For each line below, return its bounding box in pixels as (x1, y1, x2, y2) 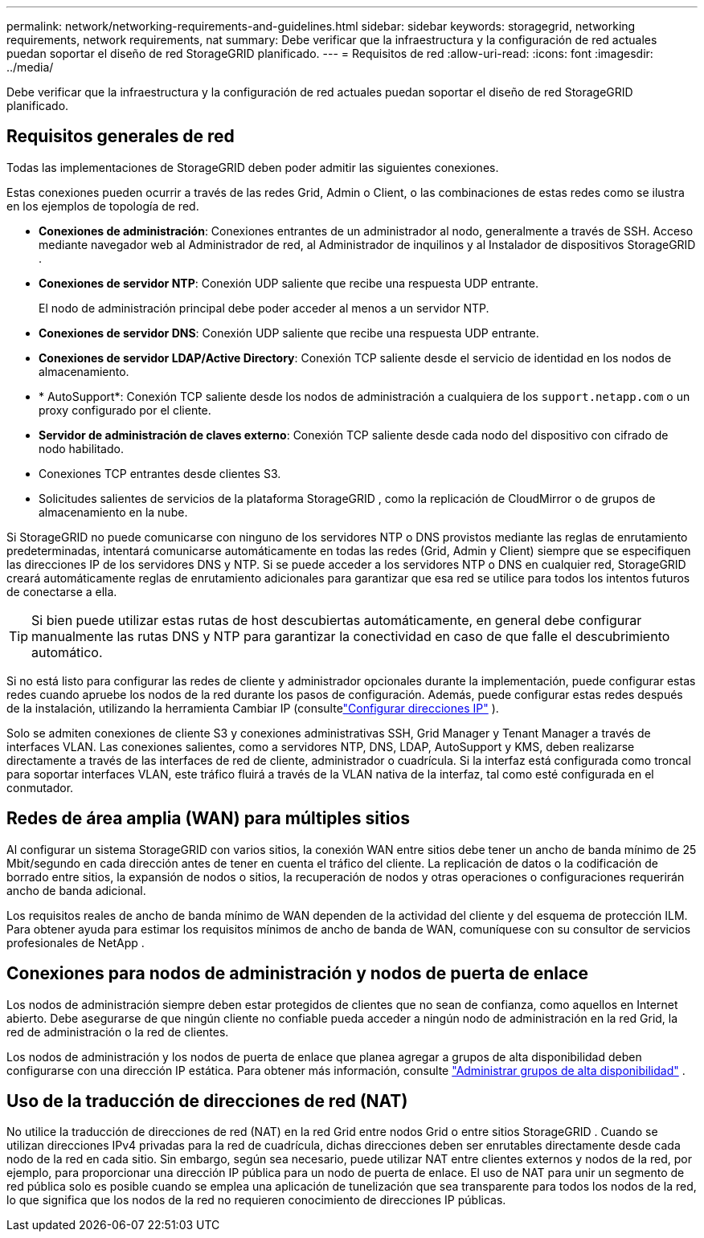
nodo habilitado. (39, 441, 124, 456)
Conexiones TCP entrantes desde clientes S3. (39, 466, 281, 480)
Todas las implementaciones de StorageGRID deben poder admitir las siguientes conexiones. (6, 160, 499, 174)
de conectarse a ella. (6, 584, 117, 599)
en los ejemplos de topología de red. (6, 198, 199, 213)
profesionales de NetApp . (6, 935, 145, 950)
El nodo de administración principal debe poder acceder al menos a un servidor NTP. (39, 300, 489, 315)
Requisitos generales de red (6, 126, 235, 147)
